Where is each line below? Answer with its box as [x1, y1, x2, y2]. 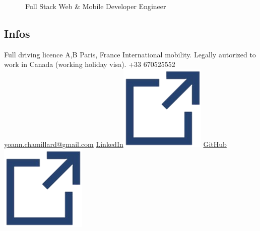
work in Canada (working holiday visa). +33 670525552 [4, 59, 175, 69]
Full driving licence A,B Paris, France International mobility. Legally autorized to [4, 49, 256, 59]
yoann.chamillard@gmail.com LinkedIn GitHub [4, 138, 227, 149]
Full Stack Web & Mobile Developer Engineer [25, 1, 166, 11]
